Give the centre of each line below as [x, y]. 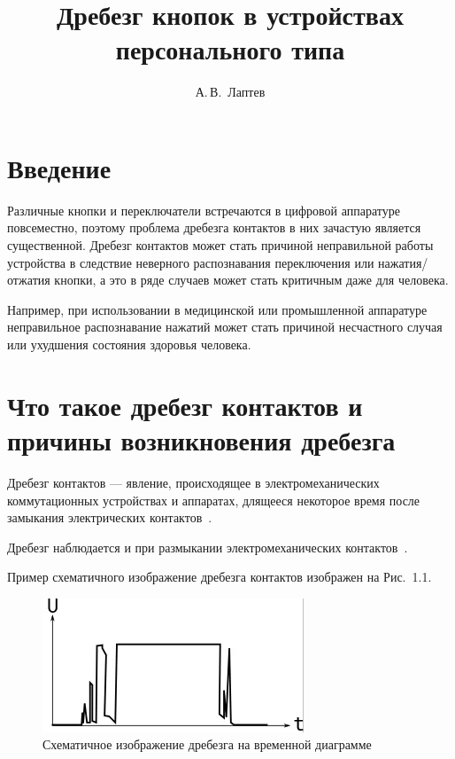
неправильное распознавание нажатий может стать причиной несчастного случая [225, 327]
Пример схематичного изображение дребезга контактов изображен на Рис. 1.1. [220, 577]
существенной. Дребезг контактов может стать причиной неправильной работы [220, 245]
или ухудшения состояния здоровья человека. [129, 344]
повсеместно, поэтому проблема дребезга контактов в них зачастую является [214, 227]
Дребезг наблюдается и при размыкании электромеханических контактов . [208, 547]
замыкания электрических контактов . [110, 517]
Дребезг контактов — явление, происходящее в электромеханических [193, 482]
